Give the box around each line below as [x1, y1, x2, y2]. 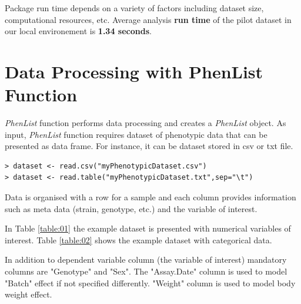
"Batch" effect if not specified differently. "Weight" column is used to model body [5, 276, 296, 289]
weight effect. [5, 288, 52, 300]
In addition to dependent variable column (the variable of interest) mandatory [5, 253, 287, 266]
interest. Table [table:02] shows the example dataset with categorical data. [5, 233, 272, 246]
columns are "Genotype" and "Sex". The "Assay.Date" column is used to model [5, 265, 287, 277]
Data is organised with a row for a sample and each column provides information [5, 191, 296, 203]
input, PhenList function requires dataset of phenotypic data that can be [5, 128, 267, 140]
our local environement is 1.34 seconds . [5, 25, 152, 37]
